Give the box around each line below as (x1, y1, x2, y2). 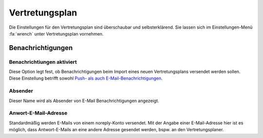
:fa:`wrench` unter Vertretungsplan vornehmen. (9, 31, 104, 36)
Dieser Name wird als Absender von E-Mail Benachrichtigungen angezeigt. (9, 98, 159, 103)
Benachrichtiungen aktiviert (9, 58, 77, 65)
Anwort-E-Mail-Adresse (9, 110, 68, 117)
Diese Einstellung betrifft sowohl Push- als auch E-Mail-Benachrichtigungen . (9, 75, 163, 81)
